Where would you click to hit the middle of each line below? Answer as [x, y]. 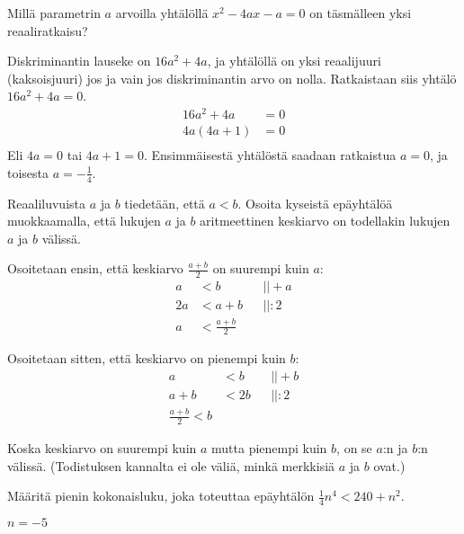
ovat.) [389, 465]
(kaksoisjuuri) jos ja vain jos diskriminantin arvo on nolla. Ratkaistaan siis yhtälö [232, 78]
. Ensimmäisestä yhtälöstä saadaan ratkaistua [270, 155]
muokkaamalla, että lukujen [84, 221]
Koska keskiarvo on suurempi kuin [102, 448]
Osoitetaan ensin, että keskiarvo [95, 268]
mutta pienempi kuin [269, 448]
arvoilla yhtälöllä [162, 13]
